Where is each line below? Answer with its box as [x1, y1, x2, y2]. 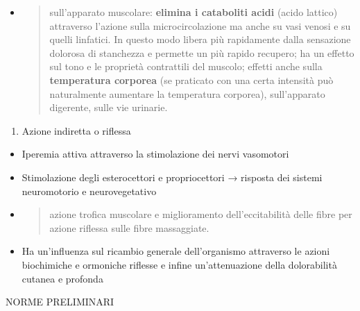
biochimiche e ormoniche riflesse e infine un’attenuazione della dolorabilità [22, 257, 337, 271]
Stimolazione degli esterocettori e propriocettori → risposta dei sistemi [22, 169, 323, 184]
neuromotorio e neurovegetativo [22, 183, 157, 198]
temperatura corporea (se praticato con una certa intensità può [49, 72, 334, 87]
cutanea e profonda [22, 271, 103, 285]
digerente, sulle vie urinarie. [49, 100, 168, 115]
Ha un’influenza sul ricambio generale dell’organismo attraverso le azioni [22, 244, 330, 258]
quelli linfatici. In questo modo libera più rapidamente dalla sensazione [49, 32, 351, 47]
